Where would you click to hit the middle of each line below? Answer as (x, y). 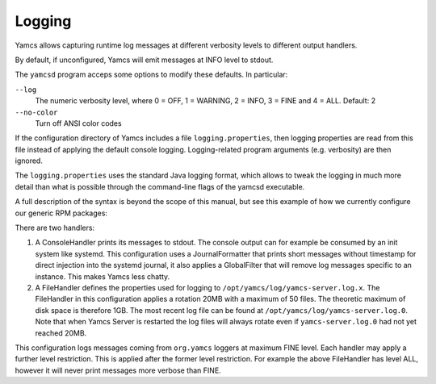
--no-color (36, 112)
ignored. (29, 161)
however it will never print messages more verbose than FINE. (118, 370)
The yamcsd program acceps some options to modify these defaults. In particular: (151, 75)
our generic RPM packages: (61, 213)
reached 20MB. (61, 333)
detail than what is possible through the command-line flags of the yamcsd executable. (160, 186)
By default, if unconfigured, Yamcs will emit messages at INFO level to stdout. (144, 60)
